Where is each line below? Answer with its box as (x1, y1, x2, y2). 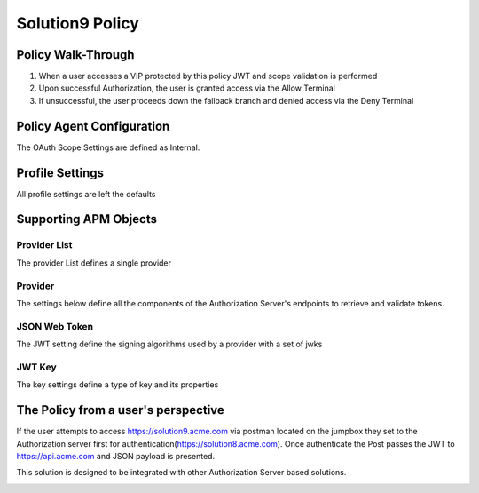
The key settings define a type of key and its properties (16, 379, 219, 390)
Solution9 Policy (16, 13, 139, 33)
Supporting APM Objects (16, 211, 157, 227)
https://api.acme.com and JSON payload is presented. (16, 450, 216, 461)
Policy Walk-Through (16, 47, 135, 62)
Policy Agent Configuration (16, 118, 170, 133)
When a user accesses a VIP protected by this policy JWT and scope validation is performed (38, 71, 378, 82)
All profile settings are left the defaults (16, 188, 156, 199)
